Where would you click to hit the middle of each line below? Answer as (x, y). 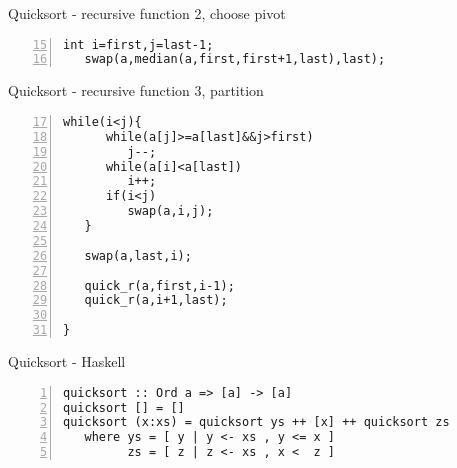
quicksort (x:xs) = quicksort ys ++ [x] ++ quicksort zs (256, 422)
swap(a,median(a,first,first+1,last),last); (235, 59)
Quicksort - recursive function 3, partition (136, 90)
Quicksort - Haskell (67, 361)
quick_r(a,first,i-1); (159, 285)
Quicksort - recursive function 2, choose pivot (147, 13)
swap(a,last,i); (138, 255)
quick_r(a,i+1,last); (156, 300)
